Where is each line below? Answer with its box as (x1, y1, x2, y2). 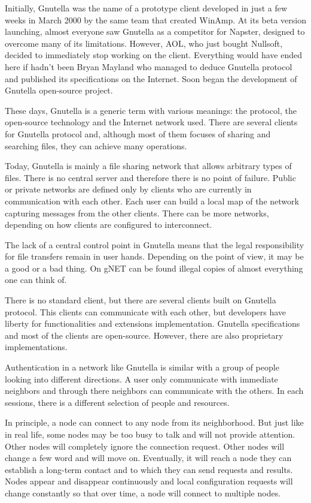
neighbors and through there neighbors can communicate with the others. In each (5, 384, 304, 397)
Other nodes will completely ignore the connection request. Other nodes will (5, 439, 285, 452)
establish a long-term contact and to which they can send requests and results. (5, 463, 293, 475)
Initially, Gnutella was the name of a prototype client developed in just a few (5, 2, 288, 14)
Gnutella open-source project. (5, 84, 113, 97)
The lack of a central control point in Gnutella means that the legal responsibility (5, 238, 304, 251)
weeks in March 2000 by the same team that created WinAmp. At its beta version (5, 13, 306, 26)
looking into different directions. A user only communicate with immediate (5, 372, 278, 385)
